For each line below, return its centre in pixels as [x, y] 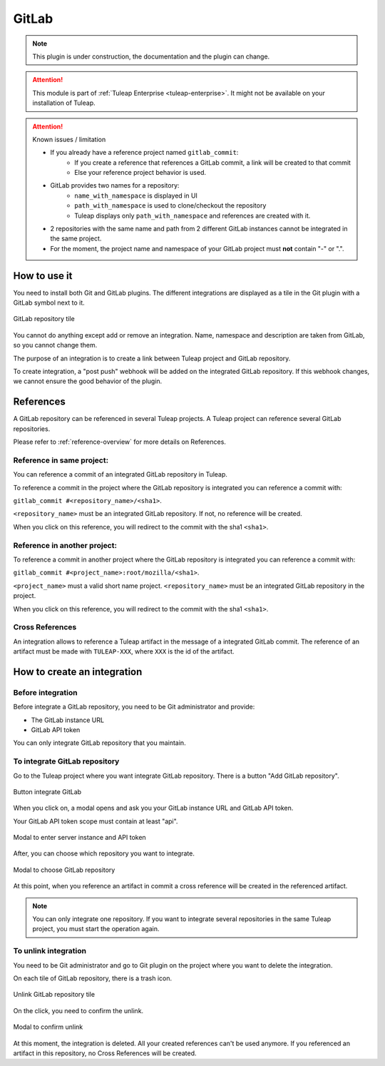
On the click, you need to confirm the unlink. [78, 1010]
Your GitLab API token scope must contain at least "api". [96, 821]
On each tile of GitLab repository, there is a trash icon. [93, 978]
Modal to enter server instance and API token [79, 838]
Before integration [45, 692]
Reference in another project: [65, 545]
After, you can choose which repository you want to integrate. [104, 853]
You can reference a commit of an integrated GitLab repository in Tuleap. [120, 474]
